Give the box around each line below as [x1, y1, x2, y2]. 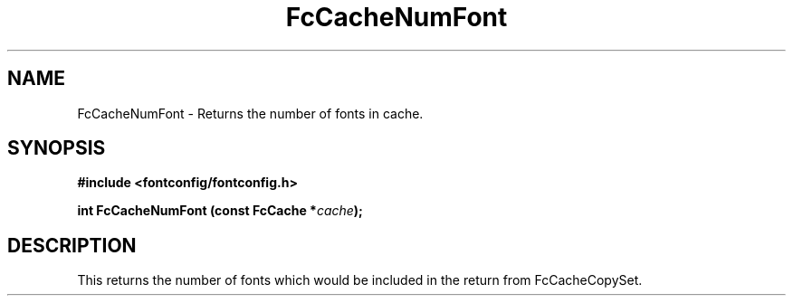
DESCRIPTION [7, 233, 137, 257]
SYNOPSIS [7, 137, 106, 160]
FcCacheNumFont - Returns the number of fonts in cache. [77, 105, 424, 121]
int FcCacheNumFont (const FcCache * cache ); [77, 203, 363, 219]
